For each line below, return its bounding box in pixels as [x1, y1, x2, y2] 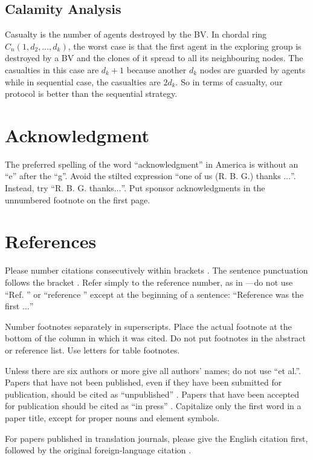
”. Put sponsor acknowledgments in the [121, 182, 265, 194]
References [5, 229, 97, 254]
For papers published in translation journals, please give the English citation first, [5, 432, 308, 444]
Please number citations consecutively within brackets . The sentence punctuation [5, 264, 308, 277]
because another [126, 63, 187, 76]
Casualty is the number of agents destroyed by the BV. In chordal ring [5, 28, 267, 41]
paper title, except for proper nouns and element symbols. [5, 411, 220, 424]
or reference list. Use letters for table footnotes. [5, 343, 180, 356]
